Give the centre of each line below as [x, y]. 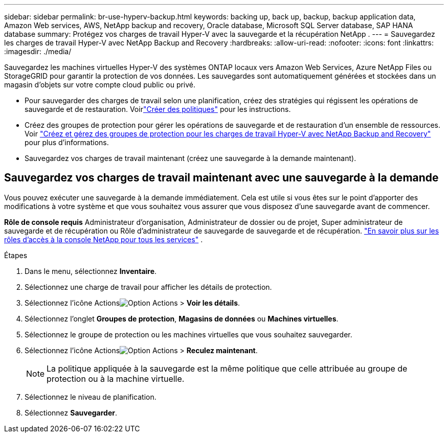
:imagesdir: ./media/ [38, 51]
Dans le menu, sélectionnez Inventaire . [91, 271]
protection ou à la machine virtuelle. [116, 378]
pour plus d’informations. [67, 142]
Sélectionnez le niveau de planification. [91, 397]
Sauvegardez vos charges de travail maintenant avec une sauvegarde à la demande [221, 178]
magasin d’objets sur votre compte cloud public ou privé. [100, 85]
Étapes [16, 255]
